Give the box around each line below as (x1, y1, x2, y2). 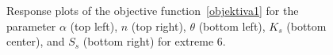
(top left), (70, 17, 118, 34)
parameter (6, 17, 56, 34)
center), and (6, 33, 65, 49)
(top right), (131, 17, 186, 34)
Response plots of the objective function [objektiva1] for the (6, 2, 299, 18)
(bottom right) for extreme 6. (82, 33, 226, 49)
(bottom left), (198, 17, 266, 34)
